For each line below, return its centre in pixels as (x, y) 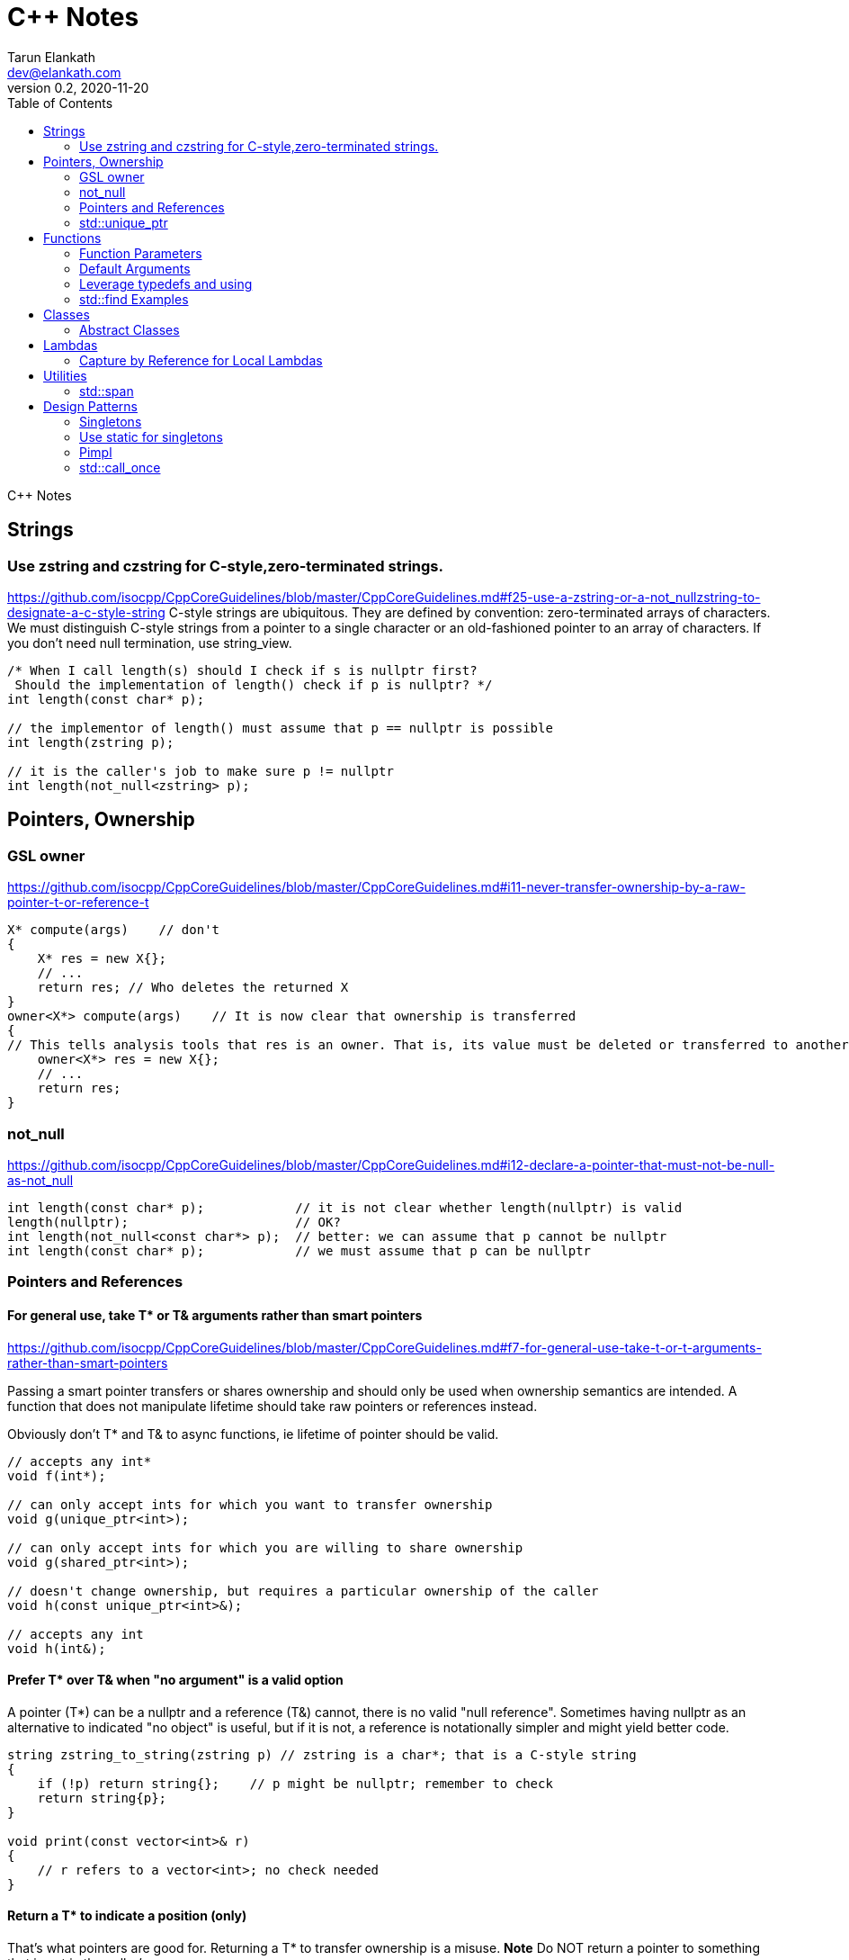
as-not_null (40, 1180)
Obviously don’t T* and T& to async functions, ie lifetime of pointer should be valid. (253, 1434)
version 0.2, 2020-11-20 (78, 87)
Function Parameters (141, 253)
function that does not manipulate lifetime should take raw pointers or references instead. (273, 1406)
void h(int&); (57, 1648)
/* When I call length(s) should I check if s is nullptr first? (242, 670)
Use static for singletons (151, 436)
